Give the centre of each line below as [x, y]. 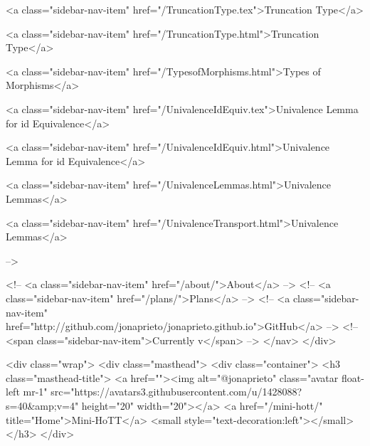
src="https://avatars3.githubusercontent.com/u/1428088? [176, 392]
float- [353, 377]
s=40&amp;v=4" [42, 406]
